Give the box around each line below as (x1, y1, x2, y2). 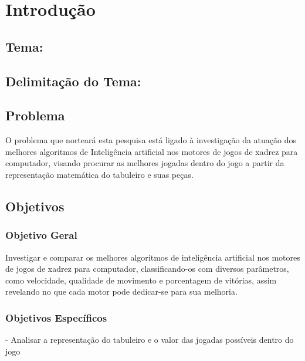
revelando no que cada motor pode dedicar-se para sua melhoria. (5, 285, 238, 298)
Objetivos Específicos (5, 310, 107, 325)
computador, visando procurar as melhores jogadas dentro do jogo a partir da (5, 157, 284, 169)
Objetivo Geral (5, 228, 77, 242)
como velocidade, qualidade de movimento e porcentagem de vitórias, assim (5, 274, 277, 286)
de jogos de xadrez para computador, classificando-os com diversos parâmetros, (5, 262, 289, 275)
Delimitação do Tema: (5, 72, 141, 90)
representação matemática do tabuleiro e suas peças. (5, 168, 194, 180)
